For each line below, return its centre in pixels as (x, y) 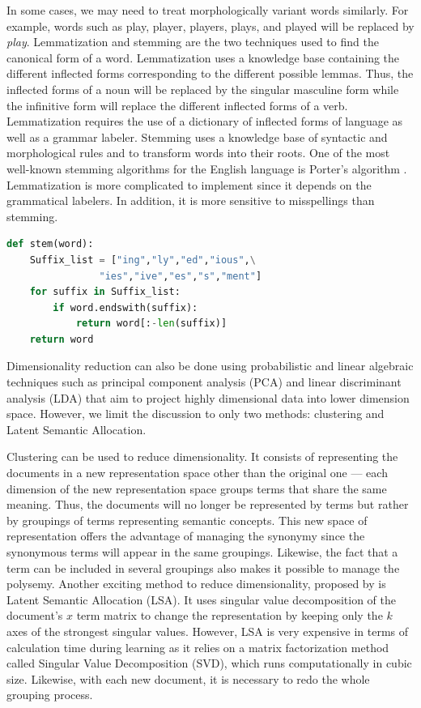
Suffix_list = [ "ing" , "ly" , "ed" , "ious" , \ (142, 260)
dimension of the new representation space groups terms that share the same (197, 488)
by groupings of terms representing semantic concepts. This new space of (187, 520)
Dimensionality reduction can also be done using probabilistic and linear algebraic (210, 366)
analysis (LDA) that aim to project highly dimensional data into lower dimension (208, 397)
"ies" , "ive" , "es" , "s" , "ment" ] (181, 276)
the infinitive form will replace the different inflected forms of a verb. (177, 105)
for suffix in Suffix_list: (105, 292)
